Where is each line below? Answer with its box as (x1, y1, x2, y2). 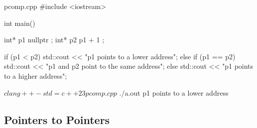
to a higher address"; (4, 70, 67, 81)
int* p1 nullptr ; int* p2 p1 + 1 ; (4, 34, 105, 45)
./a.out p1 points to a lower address (119, 87, 229, 98)
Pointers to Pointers (4, 112, 110, 127)
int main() (4, 17, 35, 28)
